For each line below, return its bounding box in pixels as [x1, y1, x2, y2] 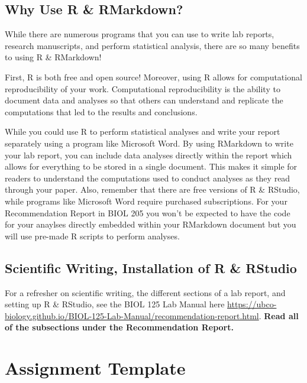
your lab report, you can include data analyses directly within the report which [5, 148, 292, 161]
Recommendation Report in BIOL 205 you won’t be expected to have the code [5, 206, 290, 219]
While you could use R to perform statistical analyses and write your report [5, 125, 280, 138]
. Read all [258, 309, 299, 322]
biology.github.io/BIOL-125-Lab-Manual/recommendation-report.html [5, 309, 259, 322]
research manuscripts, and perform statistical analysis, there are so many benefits [5, 39, 300, 51]
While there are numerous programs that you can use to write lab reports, [5, 28, 274, 40]
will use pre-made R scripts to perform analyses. [5, 229, 180, 242]
